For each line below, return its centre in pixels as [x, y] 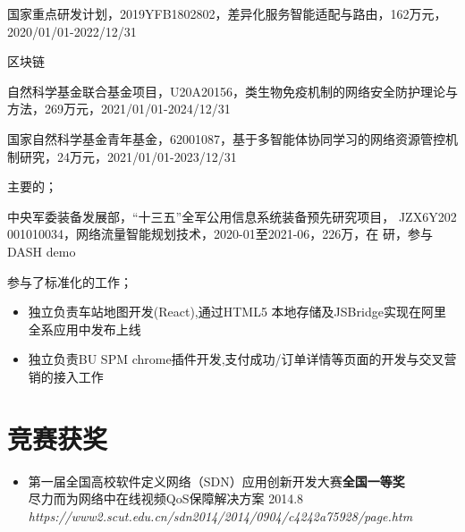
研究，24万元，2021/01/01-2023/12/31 [128, 156]
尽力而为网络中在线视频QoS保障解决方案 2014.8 [166, 498]
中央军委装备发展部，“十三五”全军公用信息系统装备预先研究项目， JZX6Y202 [232, 216]
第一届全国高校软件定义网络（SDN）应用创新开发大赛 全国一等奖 [216, 481]
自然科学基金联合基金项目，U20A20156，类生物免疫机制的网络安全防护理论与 [232, 91]
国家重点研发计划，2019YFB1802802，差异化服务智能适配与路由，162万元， [227, 13]
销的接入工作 [66, 376]
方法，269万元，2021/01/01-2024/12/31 [119, 109]
